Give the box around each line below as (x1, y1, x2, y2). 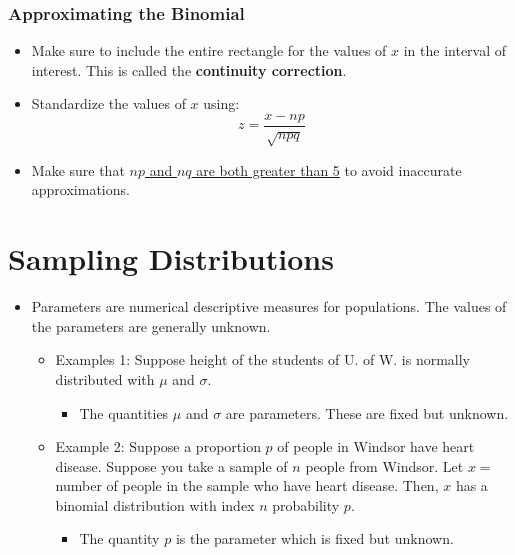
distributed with (55, 368, 155, 389)
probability (272, 494, 340, 515)
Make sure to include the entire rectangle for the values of (31, 40, 387, 61)
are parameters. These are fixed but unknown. (225, 402, 509, 423)
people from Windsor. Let (305, 455, 464, 476)
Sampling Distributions (8, 238, 334, 279)
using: (203, 93, 240, 114)
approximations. (31, 179, 130, 200)
